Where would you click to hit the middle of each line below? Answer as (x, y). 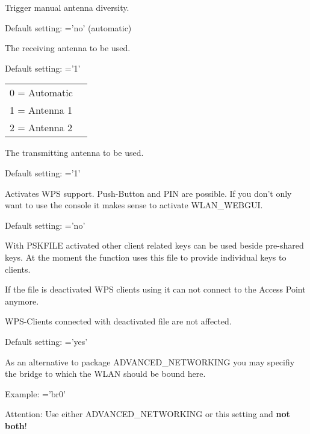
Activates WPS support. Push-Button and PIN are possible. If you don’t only (148, 193)
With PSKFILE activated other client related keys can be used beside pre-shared (154, 245)
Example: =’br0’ (35, 393)
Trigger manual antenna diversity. (67, 7)
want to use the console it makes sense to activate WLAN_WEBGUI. (134, 205)
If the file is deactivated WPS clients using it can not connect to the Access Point (155, 289)
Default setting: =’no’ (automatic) (68, 27)
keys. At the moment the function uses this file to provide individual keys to (146, 257)
